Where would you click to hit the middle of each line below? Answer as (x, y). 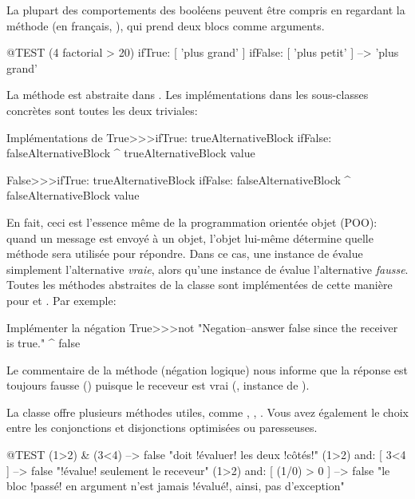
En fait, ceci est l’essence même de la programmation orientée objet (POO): (192, 222)
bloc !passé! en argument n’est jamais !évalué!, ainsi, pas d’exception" (176, 486)
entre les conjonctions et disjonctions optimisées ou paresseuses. (162, 428)
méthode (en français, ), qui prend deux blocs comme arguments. (166, 25)
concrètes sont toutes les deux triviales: (102, 110)
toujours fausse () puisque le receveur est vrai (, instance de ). (158, 385)
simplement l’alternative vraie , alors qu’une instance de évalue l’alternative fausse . (207, 269)
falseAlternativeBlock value (73, 195)
